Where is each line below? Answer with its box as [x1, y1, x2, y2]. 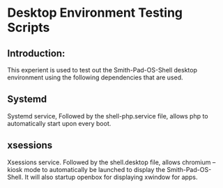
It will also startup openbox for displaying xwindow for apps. [24, 173, 198, 181]
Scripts [7, 19, 50, 36]
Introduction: [7, 47, 66, 59]
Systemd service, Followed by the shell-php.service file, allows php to [7, 111, 208, 120]
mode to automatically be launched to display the [24, 165, 166, 173]
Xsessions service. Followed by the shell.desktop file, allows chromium [7, 158, 211, 166]
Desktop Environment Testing [7, 5, 183, 21]
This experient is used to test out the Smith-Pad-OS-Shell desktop [7, 66, 197, 74]
